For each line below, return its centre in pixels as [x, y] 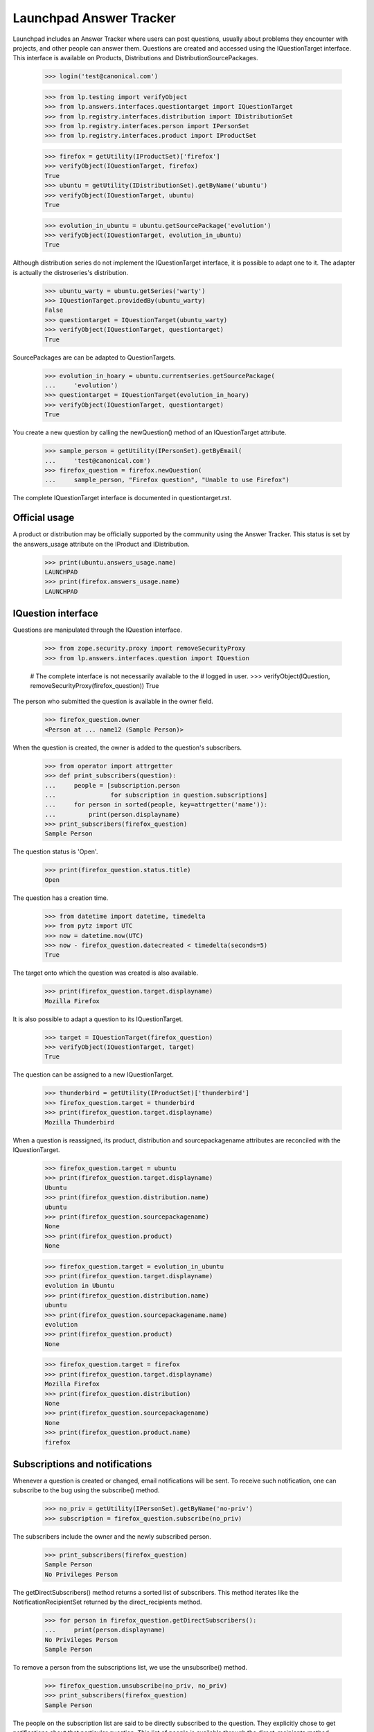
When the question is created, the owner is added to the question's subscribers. [127, 748]
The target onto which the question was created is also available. [106, 973]
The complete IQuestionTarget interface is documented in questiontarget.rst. [122, 498]
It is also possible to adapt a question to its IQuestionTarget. [98, 1019]
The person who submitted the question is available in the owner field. [113, 701]
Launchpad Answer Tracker [95, 18]
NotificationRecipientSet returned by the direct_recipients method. [107, 1602]
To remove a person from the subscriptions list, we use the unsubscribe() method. [130, 1668]
